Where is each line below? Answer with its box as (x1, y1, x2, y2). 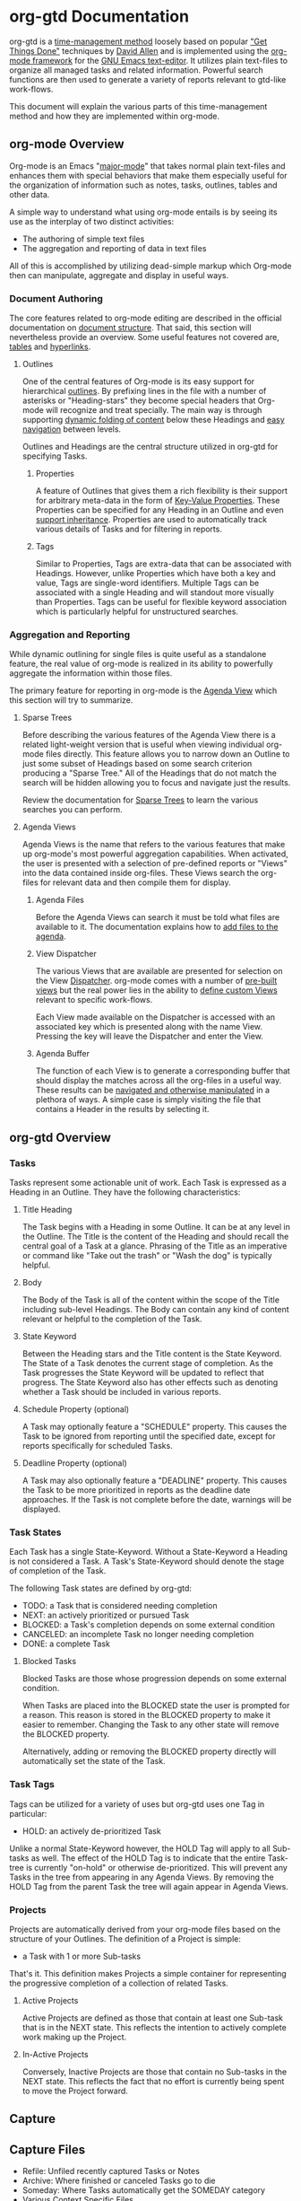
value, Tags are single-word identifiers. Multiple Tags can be (35, 577, 260, 589)
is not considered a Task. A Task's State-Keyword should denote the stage (9, 1556, 285, 1567)
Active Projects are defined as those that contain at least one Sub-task (21, 2012, 284, 2023)
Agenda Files (35, 895, 85, 906)
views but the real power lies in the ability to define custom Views (35, 985, 278, 995)
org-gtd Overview (9, 1129, 112, 1145)
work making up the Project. (21, 2031, 127, 2042)
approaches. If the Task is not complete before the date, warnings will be (21, 1495, 292, 1505)
